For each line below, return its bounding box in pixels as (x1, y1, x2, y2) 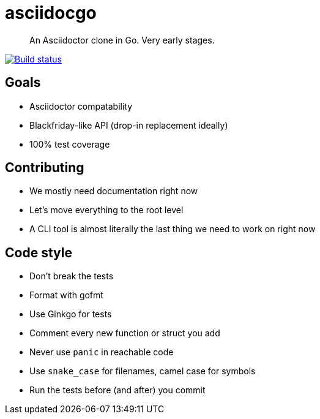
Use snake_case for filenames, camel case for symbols (29, 366, 256, 377)
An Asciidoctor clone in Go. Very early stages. (29, 34, 215, 45)
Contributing (5, 160, 84, 176)
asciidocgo (5, 2, 97, 23)
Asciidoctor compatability (29, 100, 133, 111)
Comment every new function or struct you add (29, 328, 220, 339)
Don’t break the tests (29, 271, 114, 282)
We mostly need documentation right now (29, 186, 198, 197)
